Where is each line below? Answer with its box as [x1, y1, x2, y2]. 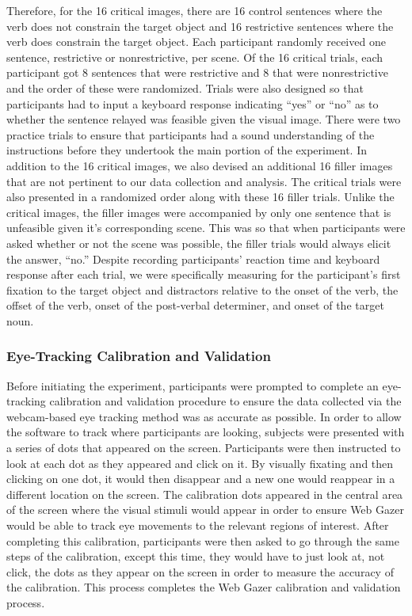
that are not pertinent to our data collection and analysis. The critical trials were [6, 173, 402, 189]
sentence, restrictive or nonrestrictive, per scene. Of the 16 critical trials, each [6, 48, 383, 65]
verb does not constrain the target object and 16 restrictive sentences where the [6, 17, 394, 34]
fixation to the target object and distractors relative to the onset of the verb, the [6, 281, 399, 298]
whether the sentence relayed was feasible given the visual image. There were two [6, 111, 401, 127]
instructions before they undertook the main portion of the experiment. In [6, 142, 368, 158]
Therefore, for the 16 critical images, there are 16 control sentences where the [6, 2, 383, 18]
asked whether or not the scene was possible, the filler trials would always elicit [6, 234, 391, 251]
